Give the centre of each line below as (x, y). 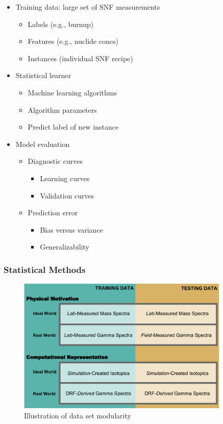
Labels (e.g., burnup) (61, 24)
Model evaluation (43, 144)
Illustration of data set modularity (78, 416)
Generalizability (65, 247)
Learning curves (65, 178)
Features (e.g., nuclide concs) (73, 41)
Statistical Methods (45, 269)
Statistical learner (43, 75)
